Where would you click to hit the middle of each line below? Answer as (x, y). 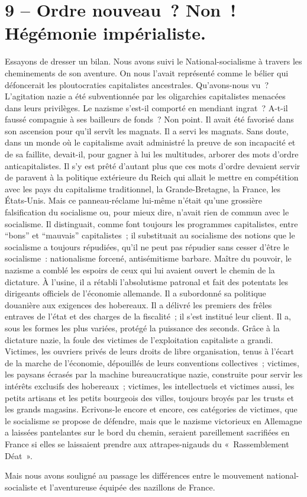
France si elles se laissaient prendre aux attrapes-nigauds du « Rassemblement (147, 443)
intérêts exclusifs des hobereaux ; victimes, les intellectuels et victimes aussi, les (150, 385)
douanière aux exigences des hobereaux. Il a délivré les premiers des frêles (138, 304)
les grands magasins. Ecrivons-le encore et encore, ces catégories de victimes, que (151, 409)
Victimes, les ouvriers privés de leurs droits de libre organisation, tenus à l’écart (149, 351)
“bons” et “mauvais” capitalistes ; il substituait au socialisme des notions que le (150, 235)
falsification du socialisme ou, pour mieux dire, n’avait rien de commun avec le (147, 212)
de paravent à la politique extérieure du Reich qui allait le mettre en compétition (152, 177)
